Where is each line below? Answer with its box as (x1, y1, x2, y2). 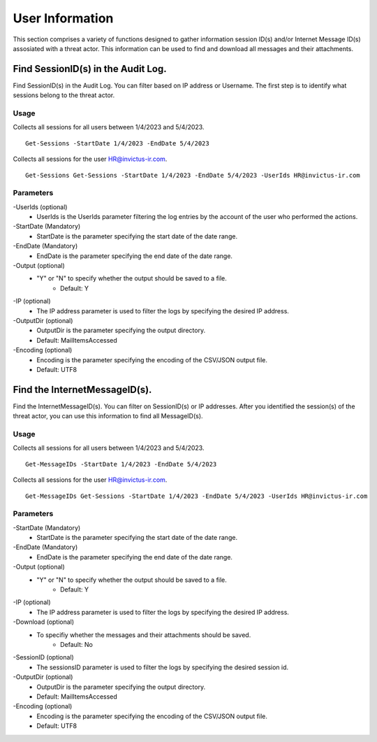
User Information (13, 10, 114, 26)
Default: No (60, 640, 94, 648)
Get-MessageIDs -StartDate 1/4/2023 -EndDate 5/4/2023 (25, 460, 217, 468)
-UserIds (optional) (13, 203, 68, 211)
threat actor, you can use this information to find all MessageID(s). (13, 412, 203, 420)
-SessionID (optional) (13, 653, 75, 662)
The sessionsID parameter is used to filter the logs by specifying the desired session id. (36, 663, 289, 671)
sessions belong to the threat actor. (13, 91, 115, 99)
